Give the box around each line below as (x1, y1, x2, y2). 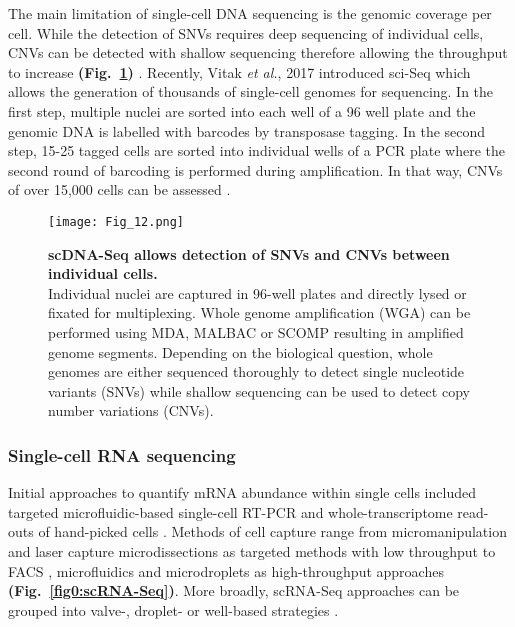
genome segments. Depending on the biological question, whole (48, 341, 433, 362)
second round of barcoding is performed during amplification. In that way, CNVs (8, 159, 503, 180)
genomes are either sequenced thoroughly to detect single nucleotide (48, 361, 465, 382)
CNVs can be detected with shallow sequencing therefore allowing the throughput (8, 42, 508, 63)
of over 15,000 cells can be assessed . (8, 179, 231, 200)
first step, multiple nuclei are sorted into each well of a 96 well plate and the (8, 100, 476, 121)
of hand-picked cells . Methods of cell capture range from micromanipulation (38, 521, 507, 542)
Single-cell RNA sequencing (8, 442, 236, 467)
